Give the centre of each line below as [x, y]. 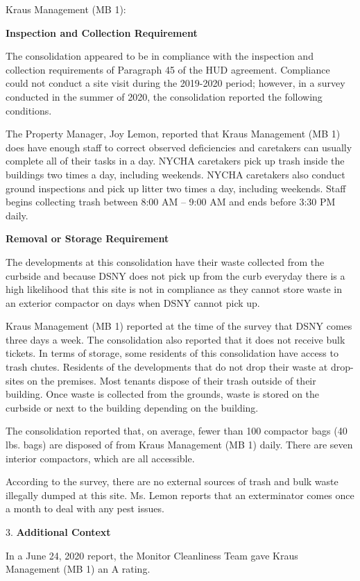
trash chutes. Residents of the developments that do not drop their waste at [167, 367]
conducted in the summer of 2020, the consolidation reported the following [164, 96]
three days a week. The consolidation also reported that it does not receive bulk [175, 339]
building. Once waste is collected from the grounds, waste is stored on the [163, 394]
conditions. [29, 110]
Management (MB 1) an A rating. [78, 569]
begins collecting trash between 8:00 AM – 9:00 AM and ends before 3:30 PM [171, 202]
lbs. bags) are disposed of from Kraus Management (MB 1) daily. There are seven [179, 445]
